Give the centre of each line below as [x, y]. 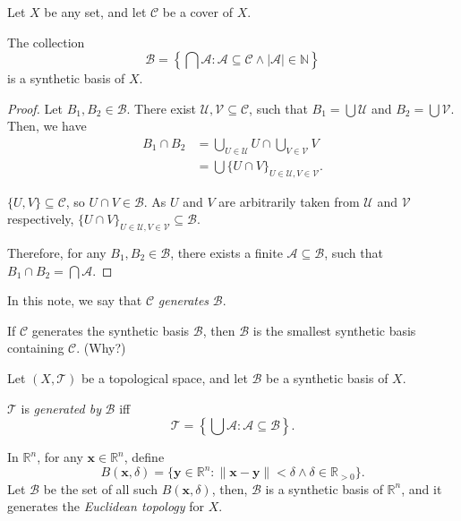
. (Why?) [101, 348]
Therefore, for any [57, 253]
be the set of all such [100, 488]
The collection [46, 42]
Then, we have [47, 126]
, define [144, 457]
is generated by [61, 408]
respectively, [41, 219]
